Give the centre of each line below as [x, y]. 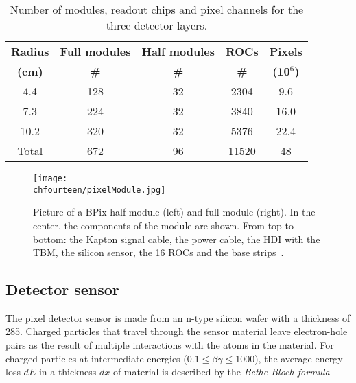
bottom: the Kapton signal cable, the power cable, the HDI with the [177, 239]
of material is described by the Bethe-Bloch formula [221, 372]
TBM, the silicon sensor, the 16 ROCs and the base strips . [158, 252]
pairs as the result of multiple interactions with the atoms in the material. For [170, 345]
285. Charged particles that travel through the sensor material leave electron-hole [177, 331]
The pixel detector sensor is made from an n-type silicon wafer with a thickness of [178, 317]
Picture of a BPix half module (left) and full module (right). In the [174, 212]
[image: [50, 178]
